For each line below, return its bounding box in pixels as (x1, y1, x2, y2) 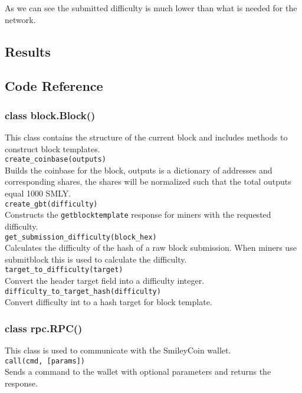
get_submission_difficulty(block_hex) (5, 232, 157, 241)
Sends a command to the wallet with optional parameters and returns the (5, 365, 271, 378)
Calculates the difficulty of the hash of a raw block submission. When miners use (5, 241, 297, 254)
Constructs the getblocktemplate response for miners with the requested (5, 208, 271, 221)
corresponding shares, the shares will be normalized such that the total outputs (5, 175, 291, 188)
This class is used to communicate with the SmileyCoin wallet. (5, 344, 231, 356)
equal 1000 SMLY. (5, 187, 71, 199)
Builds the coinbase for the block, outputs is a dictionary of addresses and (5, 163, 273, 176)
